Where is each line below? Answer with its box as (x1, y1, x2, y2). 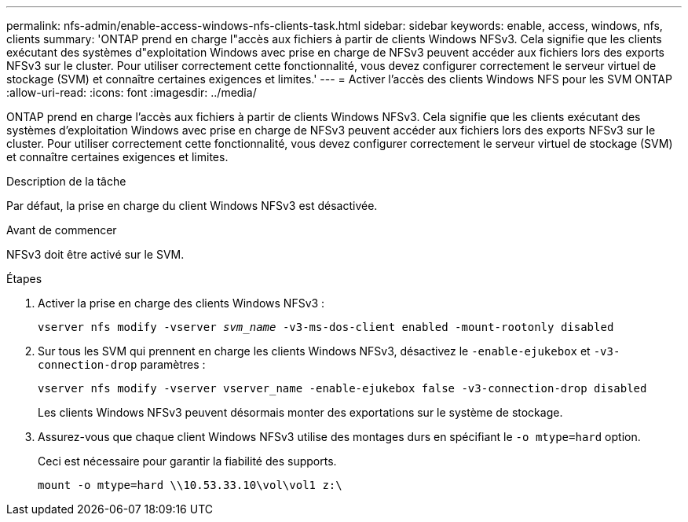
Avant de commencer (6, 223, 117, 237)
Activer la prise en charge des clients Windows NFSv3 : (38, 296, 325, 310)
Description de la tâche (6, 175, 126, 188)
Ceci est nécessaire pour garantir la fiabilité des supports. (38, 454, 337, 468)
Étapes (6, 272, 42, 285)
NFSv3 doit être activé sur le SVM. (6, 248, 185, 261)
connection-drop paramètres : (38, 358, 206, 371)
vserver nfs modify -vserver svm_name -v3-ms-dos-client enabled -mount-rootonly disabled (38, 321, 614, 333)
